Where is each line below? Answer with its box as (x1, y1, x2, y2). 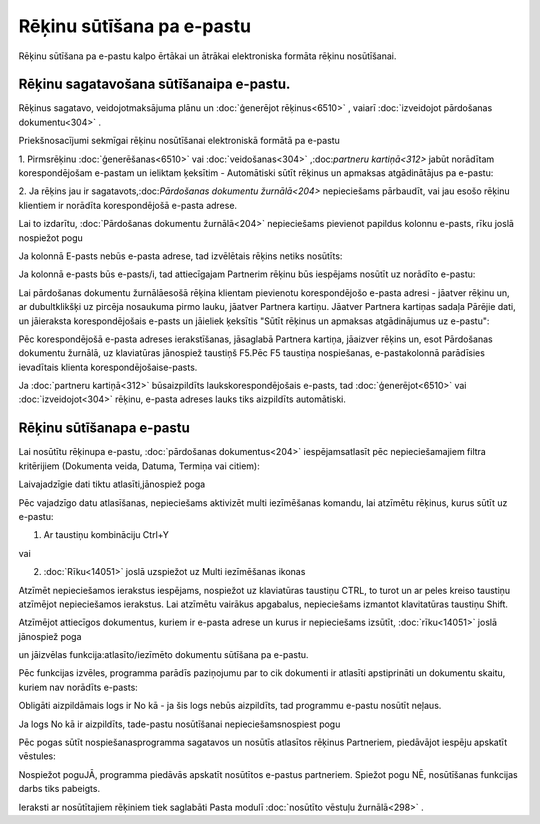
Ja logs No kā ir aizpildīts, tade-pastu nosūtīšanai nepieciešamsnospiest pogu (18, 718, 341, 730)
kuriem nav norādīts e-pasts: (18, 681, 139, 693)
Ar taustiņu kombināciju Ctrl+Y (43, 529, 169, 541)
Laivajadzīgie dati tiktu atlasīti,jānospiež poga (18, 478, 206, 490)
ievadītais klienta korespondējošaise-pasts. (18, 361, 198, 373)
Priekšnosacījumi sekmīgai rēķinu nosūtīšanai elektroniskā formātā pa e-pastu (18, 135, 340, 147)
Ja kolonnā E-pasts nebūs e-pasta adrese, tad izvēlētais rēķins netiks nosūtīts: (18, 250, 343, 262)
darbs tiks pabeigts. (18, 783, 100, 795)
